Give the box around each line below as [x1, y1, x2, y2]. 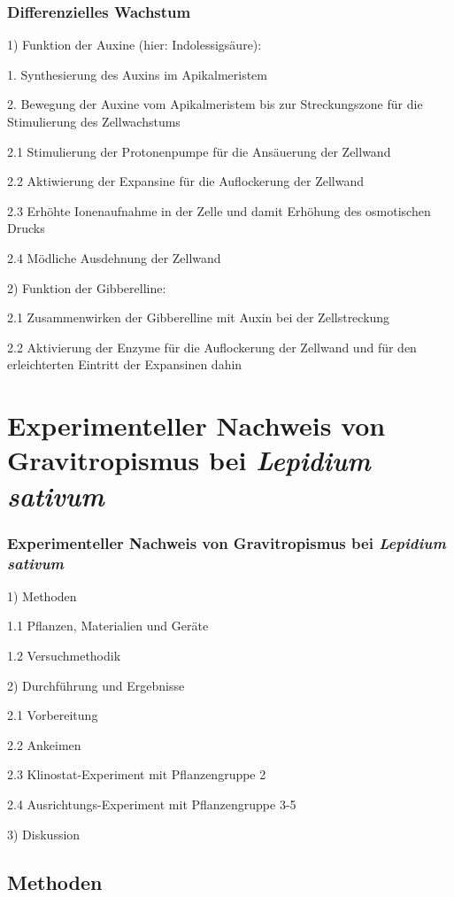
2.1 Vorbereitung [7, 706, 98, 724]
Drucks [7, 219, 45, 237]
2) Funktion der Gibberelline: [7, 278, 166, 297]
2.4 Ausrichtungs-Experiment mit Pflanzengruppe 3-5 [7, 794, 296, 813]
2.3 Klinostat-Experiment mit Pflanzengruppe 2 [7, 765, 266, 784]
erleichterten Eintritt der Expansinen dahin [7, 355, 242, 374]
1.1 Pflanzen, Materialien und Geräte [7, 616, 209, 635]
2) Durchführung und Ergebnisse [7, 676, 185, 694]
